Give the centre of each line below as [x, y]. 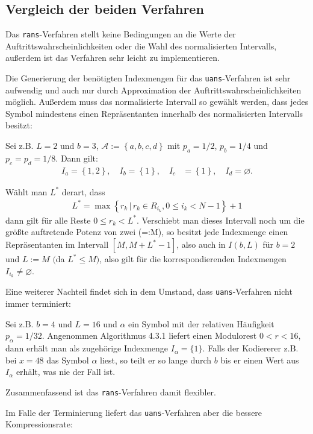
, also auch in [201, 244]
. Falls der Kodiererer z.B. [250, 348]
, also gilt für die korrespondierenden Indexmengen [193, 259]
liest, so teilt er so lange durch [156, 360]
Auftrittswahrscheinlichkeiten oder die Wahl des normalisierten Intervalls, [141, 46]
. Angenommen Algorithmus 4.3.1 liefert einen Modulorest [149, 335]
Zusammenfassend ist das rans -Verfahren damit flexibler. [111, 392]
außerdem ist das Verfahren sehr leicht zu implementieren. [113, 58]
